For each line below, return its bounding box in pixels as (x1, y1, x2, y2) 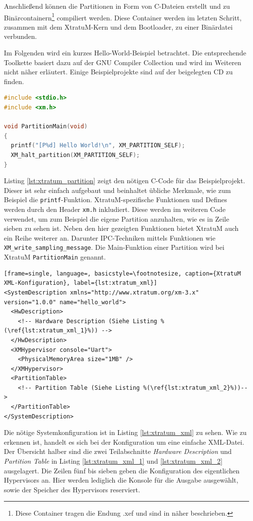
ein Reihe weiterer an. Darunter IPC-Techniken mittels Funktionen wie (4, 232, 216, 243)
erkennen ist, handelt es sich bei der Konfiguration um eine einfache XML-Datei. (4, 436, 244, 447)
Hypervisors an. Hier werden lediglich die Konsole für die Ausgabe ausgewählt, (4, 475, 238, 485)
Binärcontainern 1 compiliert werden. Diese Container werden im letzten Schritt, (4, 11, 242, 22)
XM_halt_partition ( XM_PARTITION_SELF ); (11, 151, 140, 158)
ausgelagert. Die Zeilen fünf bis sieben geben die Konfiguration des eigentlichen (4, 465, 240, 475)
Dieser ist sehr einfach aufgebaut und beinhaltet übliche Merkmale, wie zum (4, 185, 231, 195)
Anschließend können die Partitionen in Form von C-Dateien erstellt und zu (4, 1, 230, 11)
